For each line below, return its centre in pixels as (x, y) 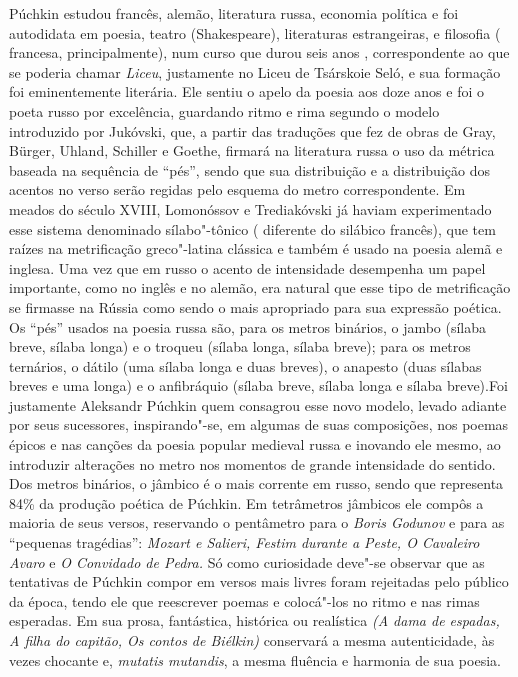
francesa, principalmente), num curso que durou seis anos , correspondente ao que (259, 52)
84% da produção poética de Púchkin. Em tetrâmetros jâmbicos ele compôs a (246, 502)
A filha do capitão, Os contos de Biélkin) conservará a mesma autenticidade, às (252, 640)
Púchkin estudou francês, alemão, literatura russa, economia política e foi (234, 13)
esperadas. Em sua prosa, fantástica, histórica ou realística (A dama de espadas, (254, 620)
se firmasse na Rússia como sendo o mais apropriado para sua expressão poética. (255, 306)
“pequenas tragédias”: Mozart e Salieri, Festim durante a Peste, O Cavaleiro (244, 542)
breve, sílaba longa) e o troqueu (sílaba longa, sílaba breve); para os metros (240, 346)
